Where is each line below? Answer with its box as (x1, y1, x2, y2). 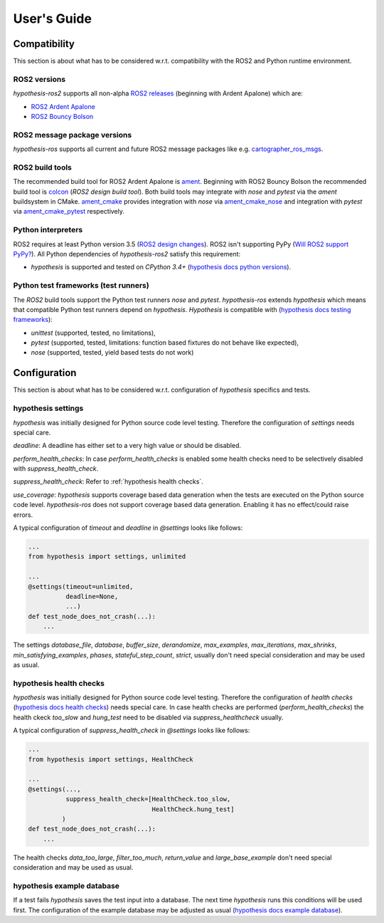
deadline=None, (65, 592, 119, 600)
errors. (13, 510, 33, 519)
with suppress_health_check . (13, 464, 99, 473)
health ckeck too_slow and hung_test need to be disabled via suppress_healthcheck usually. (13, 713, 284, 721)
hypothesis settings (13, 403, 84, 413)
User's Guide (13, 11, 92, 26)
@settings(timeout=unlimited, (28, 583, 134, 590)
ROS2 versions (13, 74, 66, 84)
